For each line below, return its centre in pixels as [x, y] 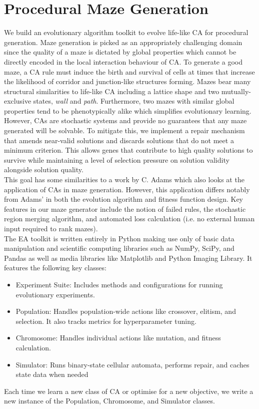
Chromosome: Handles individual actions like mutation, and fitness [118, 338]
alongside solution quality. [44, 169]
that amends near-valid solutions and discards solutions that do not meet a [119, 140]
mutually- [236, 91]
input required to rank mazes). [51, 228]
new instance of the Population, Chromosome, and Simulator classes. [109, 401]
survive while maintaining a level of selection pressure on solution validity [117, 159]
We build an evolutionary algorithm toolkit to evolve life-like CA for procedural [126, 32]
